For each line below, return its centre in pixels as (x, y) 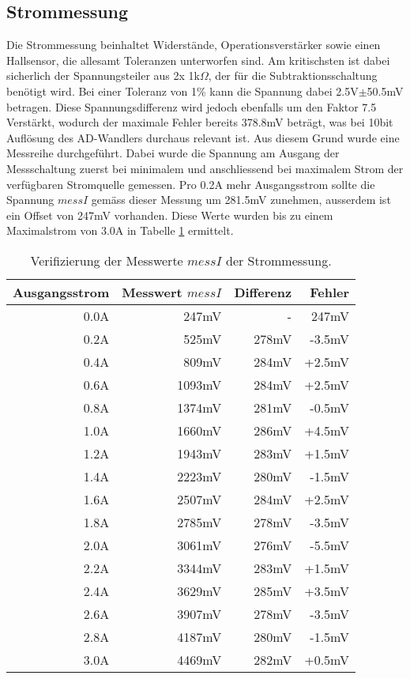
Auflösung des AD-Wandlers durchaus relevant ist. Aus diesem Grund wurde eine (203, 137)
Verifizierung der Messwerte (107, 260)
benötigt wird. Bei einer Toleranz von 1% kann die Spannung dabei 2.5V (182, 91)
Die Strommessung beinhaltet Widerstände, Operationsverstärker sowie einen (194, 45)
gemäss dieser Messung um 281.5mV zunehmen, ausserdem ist (241, 200)
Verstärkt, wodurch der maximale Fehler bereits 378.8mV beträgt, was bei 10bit (200, 122)
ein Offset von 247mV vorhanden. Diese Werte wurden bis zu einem (170, 215)
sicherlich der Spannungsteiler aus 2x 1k (103, 75)
